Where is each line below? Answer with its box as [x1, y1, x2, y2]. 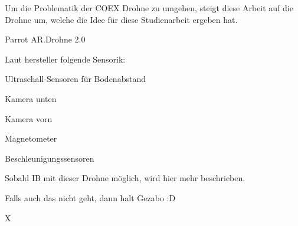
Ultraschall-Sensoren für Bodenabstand [5, 73, 146, 85]
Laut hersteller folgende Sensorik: [5, 53, 126, 65]
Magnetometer [5, 132, 57, 145]
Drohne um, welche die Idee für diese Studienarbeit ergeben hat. [5, 13, 238, 25]
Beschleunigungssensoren [5, 152, 94, 164]
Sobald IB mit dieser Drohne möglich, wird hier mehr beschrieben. [5, 172, 245, 184]
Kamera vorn [5, 112, 53, 125]
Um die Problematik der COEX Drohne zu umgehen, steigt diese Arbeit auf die [5, 2, 293, 14]
